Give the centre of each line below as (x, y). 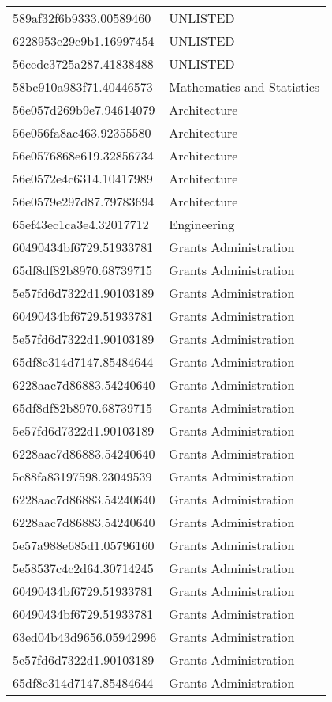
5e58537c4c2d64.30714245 (83, 568)
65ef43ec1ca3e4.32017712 (81, 224)
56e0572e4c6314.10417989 (83, 178)
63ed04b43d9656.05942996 (85, 637)
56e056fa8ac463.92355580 (82, 132)
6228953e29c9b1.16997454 (84, 41)
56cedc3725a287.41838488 (83, 64)
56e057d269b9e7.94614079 (84, 109)
